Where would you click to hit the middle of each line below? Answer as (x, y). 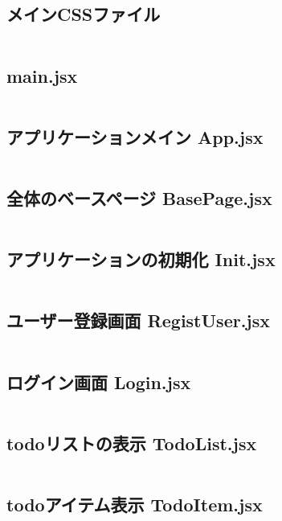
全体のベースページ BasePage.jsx (139, 198)
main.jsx (42, 75)
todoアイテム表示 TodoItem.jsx (135, 505)
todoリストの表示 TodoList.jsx (132, 443)
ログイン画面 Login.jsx (99, 382)
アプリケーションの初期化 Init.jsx (141, 259)
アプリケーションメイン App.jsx (135, 136)
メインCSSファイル (84, 14)
